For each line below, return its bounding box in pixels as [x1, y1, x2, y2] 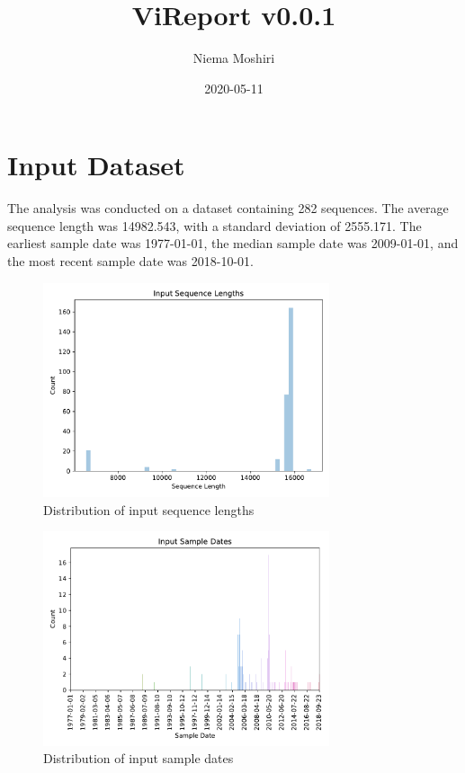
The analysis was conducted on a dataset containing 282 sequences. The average [7, 199, 449, 218]
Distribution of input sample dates [43, 749, 234, 768]
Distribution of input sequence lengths [43, 500, 255, 519]
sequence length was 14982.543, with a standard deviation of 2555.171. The [7, 216, 422, 235]
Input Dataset [7, 147, 185, 183]
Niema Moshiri [192, 49, 275, 67]
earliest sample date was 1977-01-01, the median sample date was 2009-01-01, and [7, 234, 459, 253]
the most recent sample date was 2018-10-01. [7, 252, 254, 271]
